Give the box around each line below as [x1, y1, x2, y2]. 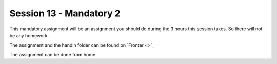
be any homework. [9, 32, 49, 38]
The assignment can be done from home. [9, 51, 97, 57]
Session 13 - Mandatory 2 [9, 8, 121, 19]
